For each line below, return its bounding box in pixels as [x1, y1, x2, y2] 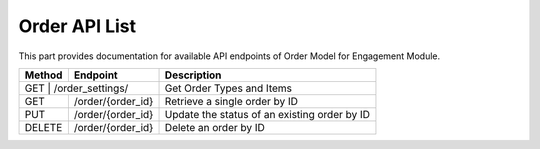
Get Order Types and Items [164, 81, 293, 95]
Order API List [18, 15, 137, 37]
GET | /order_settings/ [24, 81, 129, 95]
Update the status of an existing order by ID [164, 107, 370, 121]
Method [24, 68, 63, 82]
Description [164, 68, 222, 82]
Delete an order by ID [164, 120, 265, 134]
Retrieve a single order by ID [164, 94, 299, 108]
